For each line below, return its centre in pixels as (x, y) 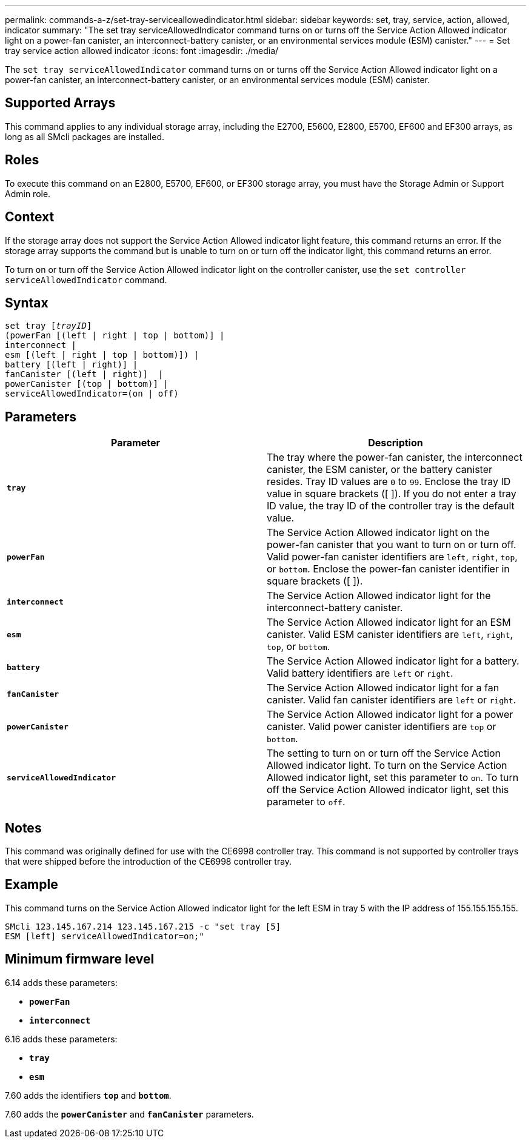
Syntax (27, 303)
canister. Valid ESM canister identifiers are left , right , (390, 635)
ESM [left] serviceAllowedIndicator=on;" (105, 936)
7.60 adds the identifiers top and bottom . (88, 1095)
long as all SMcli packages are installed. (85, 136)
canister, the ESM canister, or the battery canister (380, 470)
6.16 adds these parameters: (61, 1039)
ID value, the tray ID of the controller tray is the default (391, 506)
